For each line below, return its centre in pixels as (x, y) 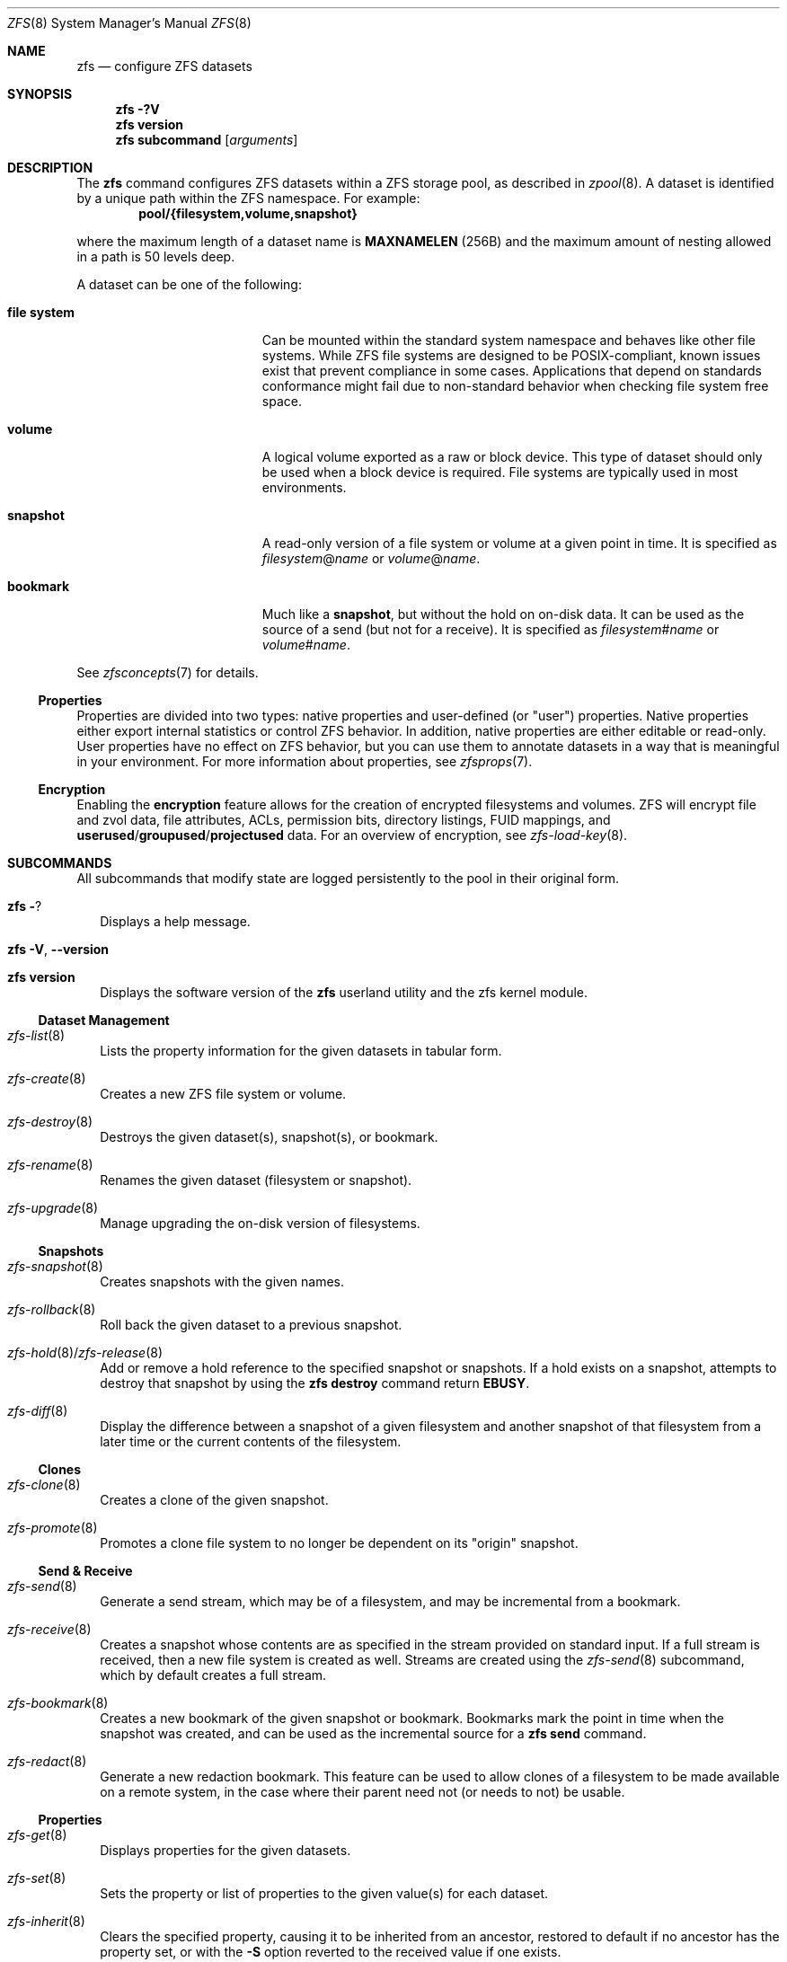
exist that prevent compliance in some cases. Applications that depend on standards (512, 371)
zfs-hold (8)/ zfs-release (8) (85, 1352)
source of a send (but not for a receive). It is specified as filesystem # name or (491, 629)
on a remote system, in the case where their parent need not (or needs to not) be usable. (363, 1792)
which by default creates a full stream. (213, 1675)
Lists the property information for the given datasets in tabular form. (301, 1051)
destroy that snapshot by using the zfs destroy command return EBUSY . (315, 1383)
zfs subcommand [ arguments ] (207, 140)
